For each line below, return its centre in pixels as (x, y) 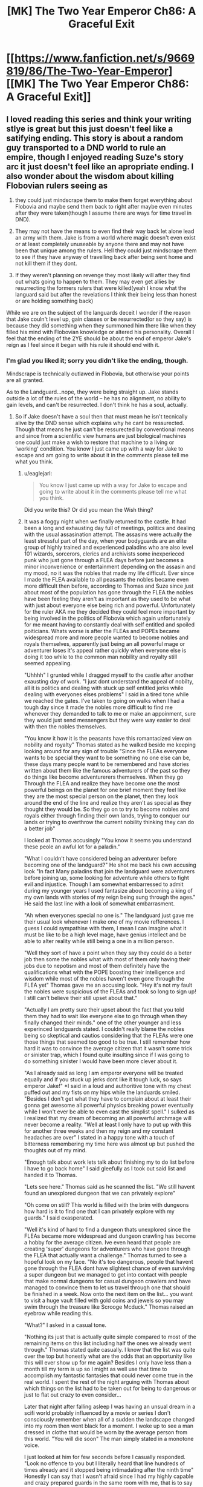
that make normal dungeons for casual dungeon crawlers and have (108, 1281)
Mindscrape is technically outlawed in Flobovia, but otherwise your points (98, 374)
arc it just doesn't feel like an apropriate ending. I (100, 166)
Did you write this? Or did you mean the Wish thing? (89, 510)
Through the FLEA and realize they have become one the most (102, 784)
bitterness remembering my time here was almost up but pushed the (109, 1144)
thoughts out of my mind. (55, 1150)
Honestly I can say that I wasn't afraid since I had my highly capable (109, 1476)
